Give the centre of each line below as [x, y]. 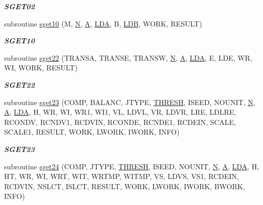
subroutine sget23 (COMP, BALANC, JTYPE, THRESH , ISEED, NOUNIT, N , [130, 102]
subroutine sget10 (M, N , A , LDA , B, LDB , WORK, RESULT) [103, 23]
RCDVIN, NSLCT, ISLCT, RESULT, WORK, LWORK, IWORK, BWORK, [125, 186]
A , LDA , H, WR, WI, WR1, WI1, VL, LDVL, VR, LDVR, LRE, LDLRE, [120, 112]
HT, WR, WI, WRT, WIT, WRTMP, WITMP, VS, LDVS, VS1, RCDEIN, [122, 176]
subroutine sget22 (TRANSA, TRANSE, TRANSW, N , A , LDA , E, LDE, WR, [128, 57]
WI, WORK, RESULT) [41, 68]
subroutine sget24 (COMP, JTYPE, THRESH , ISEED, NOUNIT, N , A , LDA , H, [132, 166]
